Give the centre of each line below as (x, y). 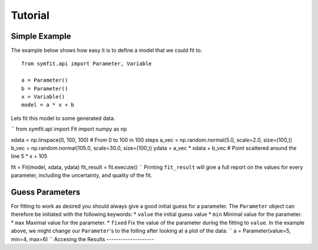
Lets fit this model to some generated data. (63, 118)
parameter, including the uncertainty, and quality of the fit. (82, 175)
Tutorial (30, 15)
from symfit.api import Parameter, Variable (87, 64)
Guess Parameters (46, 192)
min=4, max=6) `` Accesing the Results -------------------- (82, 239)
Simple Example (41, 36)
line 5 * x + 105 (29, 156)
